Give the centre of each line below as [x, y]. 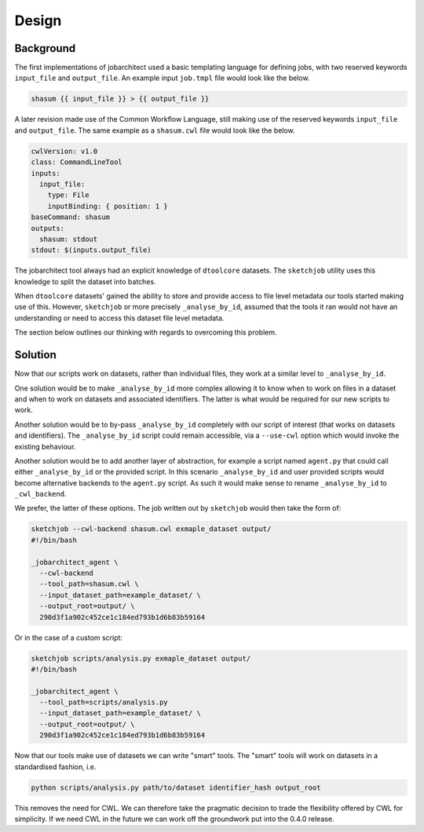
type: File [68, 195]
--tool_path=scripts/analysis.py [104, 702]
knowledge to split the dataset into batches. [85, 281]
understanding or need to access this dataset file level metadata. [119, 317]
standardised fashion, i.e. [55, 767]
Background [45, 48]
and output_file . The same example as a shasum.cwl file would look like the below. [155, 130]
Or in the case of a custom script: [69, 637]
